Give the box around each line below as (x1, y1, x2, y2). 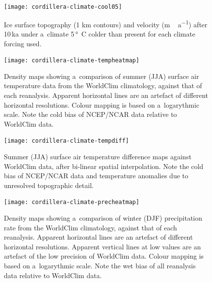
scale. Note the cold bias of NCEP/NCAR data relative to (4, 109, 177, 119)
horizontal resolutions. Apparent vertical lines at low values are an (4, 241, 201, 251)
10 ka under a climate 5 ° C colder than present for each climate (4, 28, 196, 38)
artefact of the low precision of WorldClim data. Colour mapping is (4, 251, 204, 261)
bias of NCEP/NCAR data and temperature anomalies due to (4, 170, 188, 181)
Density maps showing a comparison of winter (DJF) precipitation (4, 213, 202, 223)
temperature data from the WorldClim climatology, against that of (4, 80, 202, 91)
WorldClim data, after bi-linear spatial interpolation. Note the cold (4, 161, 203, 171)
